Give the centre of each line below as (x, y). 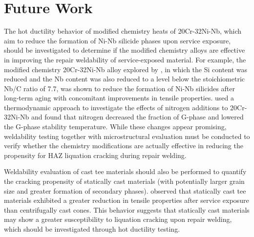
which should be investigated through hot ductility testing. (92, 229)
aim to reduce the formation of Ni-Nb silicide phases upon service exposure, (117, 40)
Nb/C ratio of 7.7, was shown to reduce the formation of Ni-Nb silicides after (119, 88)
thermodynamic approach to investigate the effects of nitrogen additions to (116, 107)
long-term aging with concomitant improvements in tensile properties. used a (119, 98)
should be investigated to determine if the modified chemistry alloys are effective (125, 50)
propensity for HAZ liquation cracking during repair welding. (95, 155)
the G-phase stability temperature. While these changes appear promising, (115, 127)
